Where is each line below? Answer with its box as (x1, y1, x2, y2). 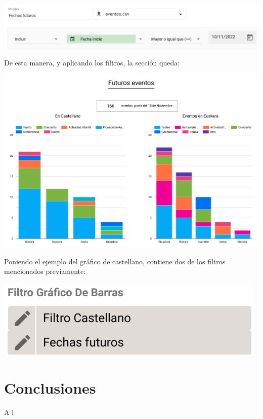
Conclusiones (4, 377, 96, 398)
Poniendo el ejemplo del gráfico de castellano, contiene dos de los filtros (4, 256, 226, 266)
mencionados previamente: (4, 266, 86, 276)
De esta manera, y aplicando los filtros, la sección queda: (4, 57, 180, 68)
